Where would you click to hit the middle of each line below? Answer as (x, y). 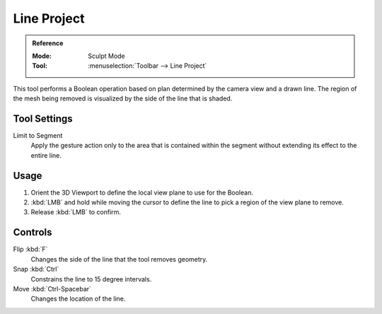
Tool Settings (43, 118)
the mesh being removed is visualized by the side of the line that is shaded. (123, 98)
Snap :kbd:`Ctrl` (36, 269)
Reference (48, 43)
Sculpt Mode (106, 56)
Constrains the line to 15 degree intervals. (91, 279)
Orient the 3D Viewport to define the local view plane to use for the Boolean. (142, 192)
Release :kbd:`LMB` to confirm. (76, 212)
